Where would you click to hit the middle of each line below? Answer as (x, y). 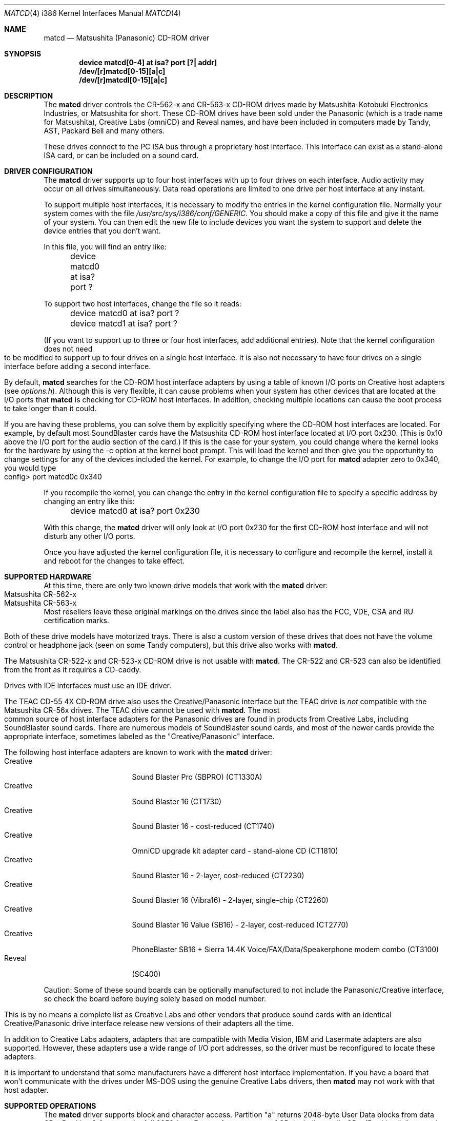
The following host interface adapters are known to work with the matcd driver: (138, 752)
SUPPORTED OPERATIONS (50, 1106)
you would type (30, 468)
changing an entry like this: (89, 501)
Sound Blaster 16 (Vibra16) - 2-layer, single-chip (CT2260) (230, 900)
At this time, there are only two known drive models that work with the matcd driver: (186, 585)
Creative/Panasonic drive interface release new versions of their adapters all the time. (149, 1023)
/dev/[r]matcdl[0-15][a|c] (123, 80)
